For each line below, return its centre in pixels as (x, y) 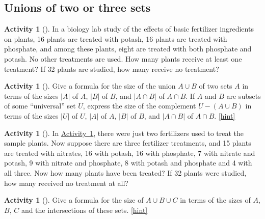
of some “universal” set (40, 106)
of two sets (216, 86)
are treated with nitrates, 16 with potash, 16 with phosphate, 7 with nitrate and (130, 153)
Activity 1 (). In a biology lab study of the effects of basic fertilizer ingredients (129, 29)
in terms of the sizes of (215, 200)
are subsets (244, 95)
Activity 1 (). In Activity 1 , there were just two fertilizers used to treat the (124, 133)
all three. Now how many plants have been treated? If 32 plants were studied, (125, 172)
